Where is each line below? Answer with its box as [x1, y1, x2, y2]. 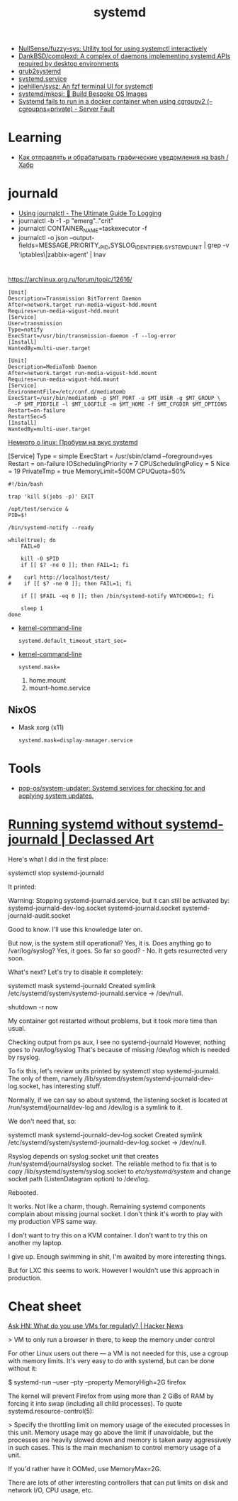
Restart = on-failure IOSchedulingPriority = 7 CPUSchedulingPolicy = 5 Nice [8, 459, 229, 467]
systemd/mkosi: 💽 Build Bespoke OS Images [18, 90, 148, 98]
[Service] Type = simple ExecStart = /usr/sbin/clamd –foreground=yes [8, 452, 213, 460]
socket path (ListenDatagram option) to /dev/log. [8, 1174, 150, 1183]
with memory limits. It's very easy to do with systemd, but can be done [8, 1357, 215, 1365]
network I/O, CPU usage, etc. [8, 1486, 93, 1495]
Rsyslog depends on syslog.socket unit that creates [8, 1152, 159, 1160]
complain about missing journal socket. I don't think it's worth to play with [8, 1209, 223, 1218]
